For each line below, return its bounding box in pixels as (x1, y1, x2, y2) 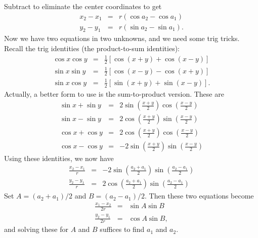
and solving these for (4, 224, 68, 234)
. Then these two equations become (145, 190, 254, 201)
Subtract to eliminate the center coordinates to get (4, 1, 162, 11)
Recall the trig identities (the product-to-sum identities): (4, 43, 180, 54)
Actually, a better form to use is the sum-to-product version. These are (4, 88, 224, 99)
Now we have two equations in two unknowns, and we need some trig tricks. (4, 33, 240, 44)
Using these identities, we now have (4, 153, 114, 164)
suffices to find (100, 224, 145, 234)
